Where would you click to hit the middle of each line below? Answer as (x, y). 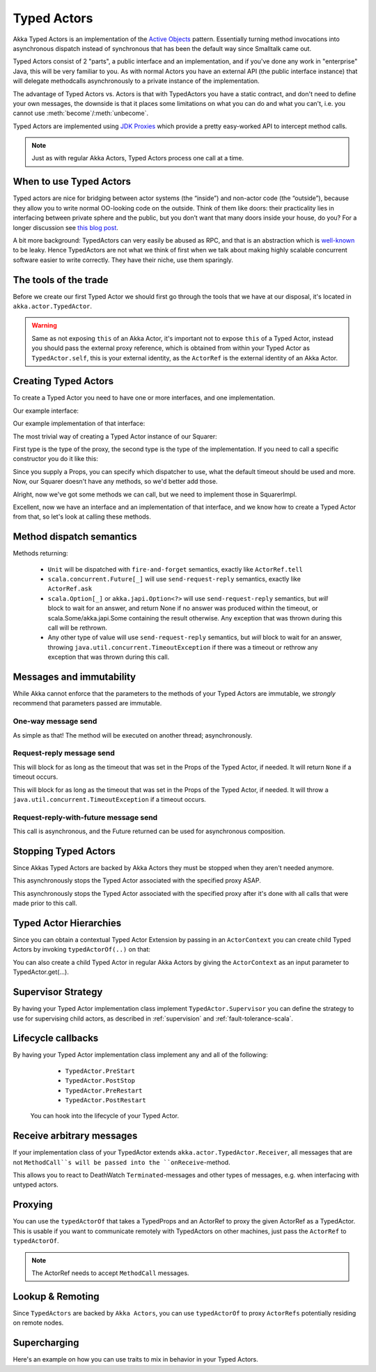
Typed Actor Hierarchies (67, 923)
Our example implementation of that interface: (79, 424)
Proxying (33, 1205)
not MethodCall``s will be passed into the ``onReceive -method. (122, 1162)
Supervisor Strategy (58, 992)
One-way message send (55, 722)
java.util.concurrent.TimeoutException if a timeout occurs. (110, 799)
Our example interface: (46, 411)
